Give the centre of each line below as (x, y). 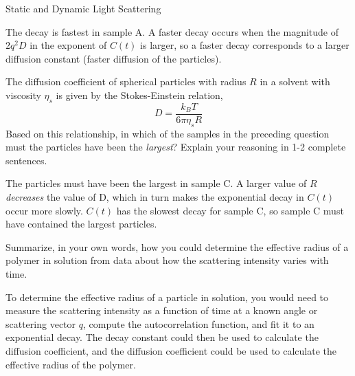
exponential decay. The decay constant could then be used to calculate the (162, 337)
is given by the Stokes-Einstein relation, (139, 95)
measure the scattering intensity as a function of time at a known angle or (162, 310)
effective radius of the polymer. (71, 364)
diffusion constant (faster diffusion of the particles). (114, 58)
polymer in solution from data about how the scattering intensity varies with (167, 260)
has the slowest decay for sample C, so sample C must (230, 210)
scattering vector (41, 323)
